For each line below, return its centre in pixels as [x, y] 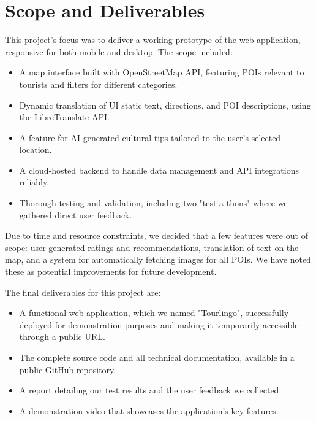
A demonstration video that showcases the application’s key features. [149, 410]
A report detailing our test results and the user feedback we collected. [150, 390]
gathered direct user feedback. [76, 214]
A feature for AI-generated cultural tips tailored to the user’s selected [150, 137]
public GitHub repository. [68, 369]
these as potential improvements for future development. [111, 272]
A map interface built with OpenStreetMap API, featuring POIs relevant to [162, 72]
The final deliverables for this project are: [83, 292]
